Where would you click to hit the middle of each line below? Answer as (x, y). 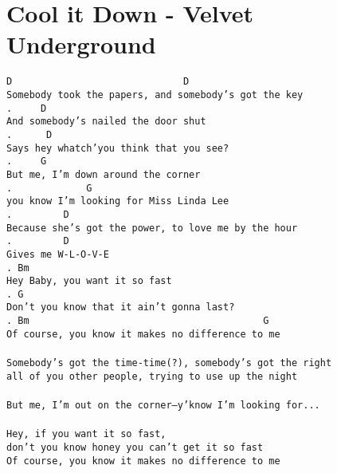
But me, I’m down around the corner (104, 174)
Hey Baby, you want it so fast (89, 281)
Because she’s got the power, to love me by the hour (152, 228)
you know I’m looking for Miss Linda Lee (118, 201)
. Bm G (138, 321)
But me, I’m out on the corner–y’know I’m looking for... (163, 405)
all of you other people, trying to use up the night (152, 376)
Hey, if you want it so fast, (86, 434)
